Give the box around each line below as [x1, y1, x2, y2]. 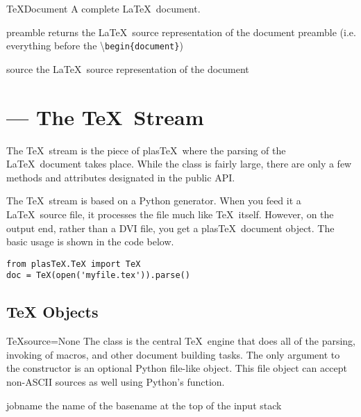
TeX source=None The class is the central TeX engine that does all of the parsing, [6, 334, 355, 348]
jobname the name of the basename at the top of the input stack [6, 398, 282, 412]
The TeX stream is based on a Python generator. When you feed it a [6, 193, 301, 208]
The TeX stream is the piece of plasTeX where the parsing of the [6, 142, 286, 157]
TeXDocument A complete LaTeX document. [6, 1, 201, 15]
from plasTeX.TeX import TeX [6, 259, 141, 269]
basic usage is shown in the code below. [6, 234, 174, 249]
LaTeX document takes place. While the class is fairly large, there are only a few [6, 156, 352, 171]
